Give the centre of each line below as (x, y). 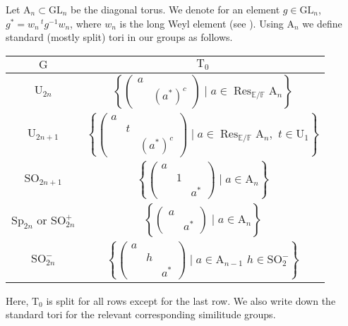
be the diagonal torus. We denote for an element (175, 9)
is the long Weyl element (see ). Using (202, 23)
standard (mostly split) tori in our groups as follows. (119, 37)
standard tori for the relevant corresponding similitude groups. (141, 314)
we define (322, 23)
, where (86, 23)
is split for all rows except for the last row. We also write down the (191, 300)
